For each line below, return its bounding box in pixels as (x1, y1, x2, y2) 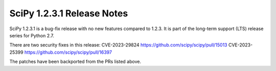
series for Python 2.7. (9, 32, 55, 38)
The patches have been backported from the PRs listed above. (9, 59, 142, 65)
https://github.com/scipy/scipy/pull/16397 (24, 49, 112, 55)
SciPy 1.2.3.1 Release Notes (9, 8, 128, 19)
